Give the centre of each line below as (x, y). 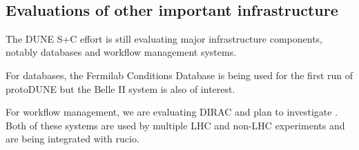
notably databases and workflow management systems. (121, 52)
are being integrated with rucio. (72, 139)
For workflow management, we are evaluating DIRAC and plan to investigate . (172, 112)
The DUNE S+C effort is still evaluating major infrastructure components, (164, 38)
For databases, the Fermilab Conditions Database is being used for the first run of (179, 75)
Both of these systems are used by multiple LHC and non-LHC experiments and (175, 125)
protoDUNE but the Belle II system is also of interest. (120, 88)
